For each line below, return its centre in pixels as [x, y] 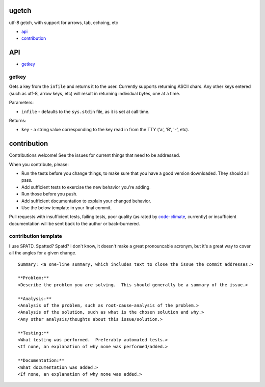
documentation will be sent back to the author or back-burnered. [75, 223]
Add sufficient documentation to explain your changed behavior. [86, 201]
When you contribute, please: [39, 164]
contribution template [36, 236]
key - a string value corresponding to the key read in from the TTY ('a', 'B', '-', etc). [105, 130]
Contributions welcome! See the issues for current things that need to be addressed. [94, 155]
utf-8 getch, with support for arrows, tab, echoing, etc [64, 23]
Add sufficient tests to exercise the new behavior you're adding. [86, 187]
